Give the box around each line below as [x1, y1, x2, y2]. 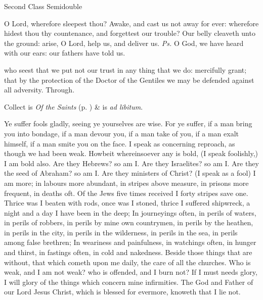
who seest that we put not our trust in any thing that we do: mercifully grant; [4, 64, 247, 75]
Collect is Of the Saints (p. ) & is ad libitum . [4, 101, 143, 112]
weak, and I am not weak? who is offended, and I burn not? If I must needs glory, [4, 267, 257, 277]
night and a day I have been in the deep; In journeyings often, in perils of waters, [4, 207, 256, 218]
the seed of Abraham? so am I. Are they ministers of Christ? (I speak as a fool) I [4, 168, 256, 178]
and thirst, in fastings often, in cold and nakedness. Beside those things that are [4, 247, 252, 258]
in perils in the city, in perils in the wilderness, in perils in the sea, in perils [4, 227, 238, 237]
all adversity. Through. [4, 84, 75, 95]
